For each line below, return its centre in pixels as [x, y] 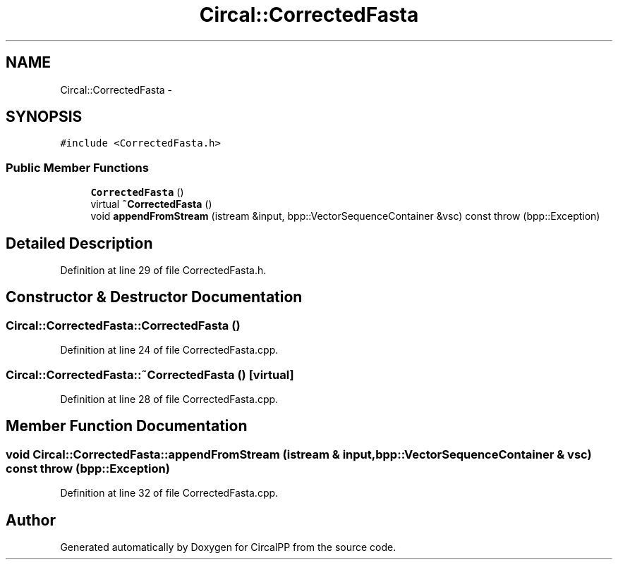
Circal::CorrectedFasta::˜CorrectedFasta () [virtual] [150, 374]
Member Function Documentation [127, 426]
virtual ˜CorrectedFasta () [151, 204]
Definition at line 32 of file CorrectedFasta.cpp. [169, 493]
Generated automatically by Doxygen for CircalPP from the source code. [228, 547]
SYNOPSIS [44, 117]
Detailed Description [79, 243]
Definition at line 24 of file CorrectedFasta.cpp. [169, 350]
